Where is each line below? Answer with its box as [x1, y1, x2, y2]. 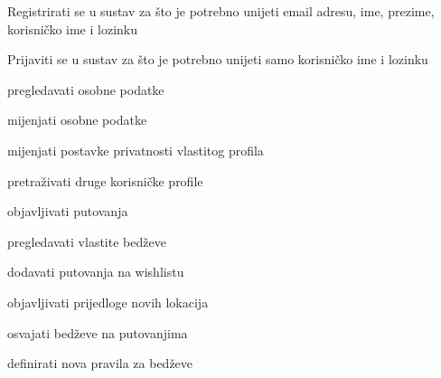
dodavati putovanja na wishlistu [7, 262, 184, 281]
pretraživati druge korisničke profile [7, 171, 203, 190]
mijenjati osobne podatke [7, 110, 147, 129]
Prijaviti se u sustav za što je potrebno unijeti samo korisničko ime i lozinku [7, 50, 428, 69]
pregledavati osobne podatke [7, 80, 164, 99]
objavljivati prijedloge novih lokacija [7, 292, 209, 311]
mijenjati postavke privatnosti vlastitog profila [7, 140, 264, 159]
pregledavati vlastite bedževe [7, 232, 166, 250]
